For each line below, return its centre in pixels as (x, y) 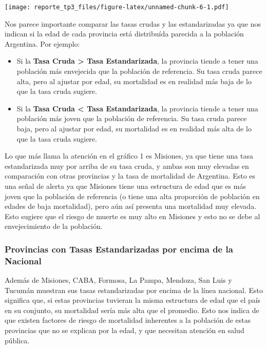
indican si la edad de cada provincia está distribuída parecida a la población (124, 34)
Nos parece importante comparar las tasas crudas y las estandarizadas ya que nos (133, 23)
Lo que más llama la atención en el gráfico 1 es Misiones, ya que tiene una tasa (129, 156)
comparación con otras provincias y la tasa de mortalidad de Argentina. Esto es (130, 176)
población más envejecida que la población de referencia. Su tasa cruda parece (139, 71)
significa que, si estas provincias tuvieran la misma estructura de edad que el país (133, 300)
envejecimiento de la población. (54, 226)
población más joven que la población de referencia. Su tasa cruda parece (132, 118)
